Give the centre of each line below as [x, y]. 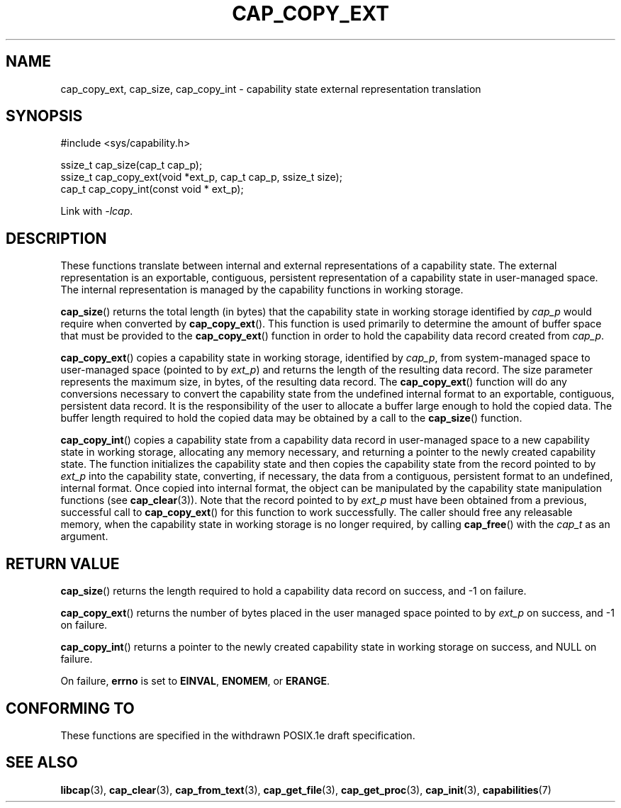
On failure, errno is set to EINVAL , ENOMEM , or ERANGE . [195, 681]
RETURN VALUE [63, 563]
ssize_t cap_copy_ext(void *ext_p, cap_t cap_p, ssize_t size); [201, 177]
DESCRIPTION [56, 238]
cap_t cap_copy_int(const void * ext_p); [152, 189]
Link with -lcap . [97, 211]
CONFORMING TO [70, 708]
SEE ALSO [42, 763]
